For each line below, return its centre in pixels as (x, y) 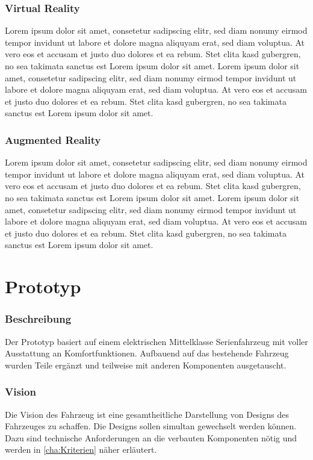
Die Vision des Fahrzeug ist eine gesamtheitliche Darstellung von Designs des (147, 414)
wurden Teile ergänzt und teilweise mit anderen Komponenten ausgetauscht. (146, 365)
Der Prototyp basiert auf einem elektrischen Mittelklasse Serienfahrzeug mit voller (156, 341)
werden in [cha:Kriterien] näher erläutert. (81, 449)
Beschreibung (38, 319)
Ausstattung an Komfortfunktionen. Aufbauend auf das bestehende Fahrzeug (147, 353)
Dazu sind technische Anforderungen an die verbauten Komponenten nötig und (151, 437)
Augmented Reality (53, 139)
